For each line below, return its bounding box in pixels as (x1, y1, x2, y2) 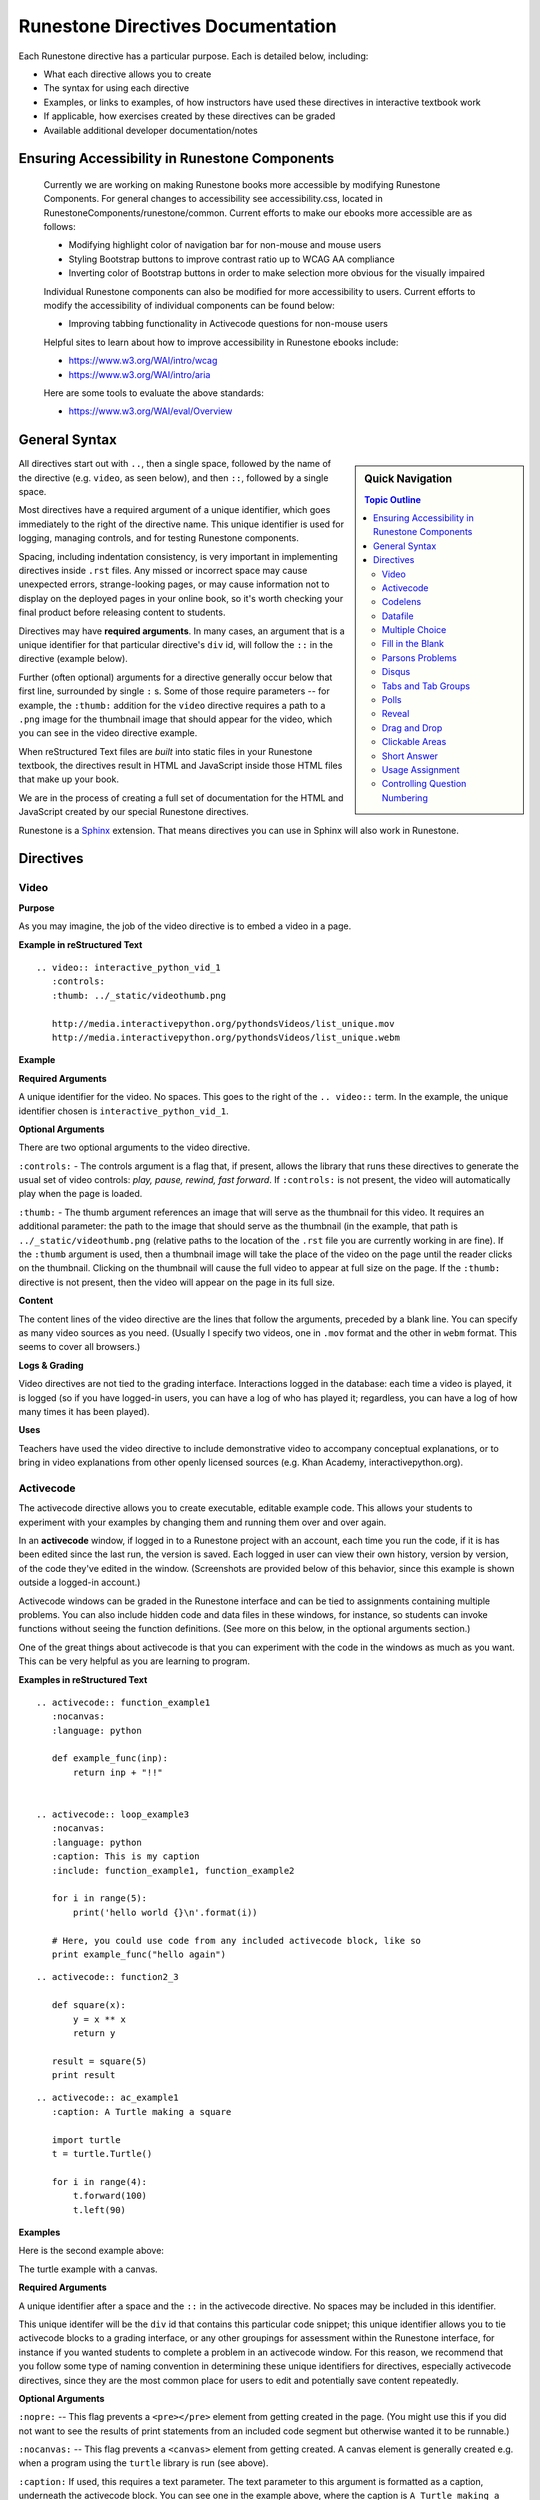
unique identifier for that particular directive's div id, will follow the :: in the (18, 638, 334, 650)
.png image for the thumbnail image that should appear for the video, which (18, 713, 333, 725)
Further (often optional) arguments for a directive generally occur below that (18, 671, 333, 683)
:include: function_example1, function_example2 (51, 1865, 295, 1876)
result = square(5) (51, 2055, 148, 2067)
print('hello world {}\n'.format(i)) (73, 1906, 259, 1918)
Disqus (381, 666, 411, 678)
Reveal (381, 708, 410, 720)
